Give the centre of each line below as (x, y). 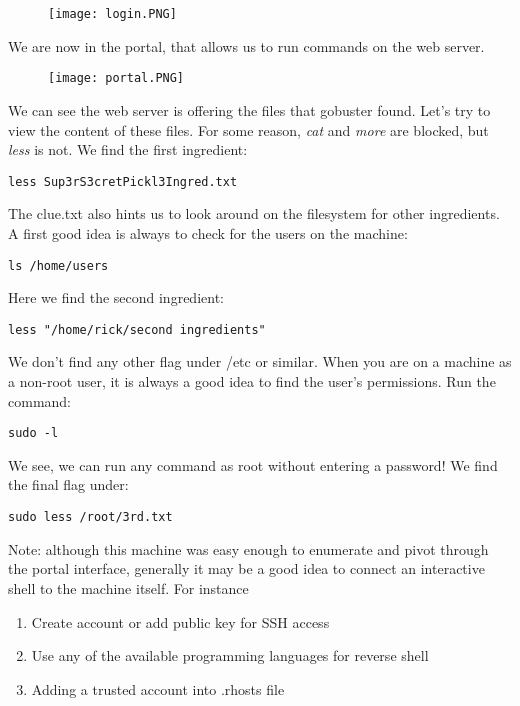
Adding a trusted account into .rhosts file (158, 688)
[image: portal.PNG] (116, 78)
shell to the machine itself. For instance (128, 587)
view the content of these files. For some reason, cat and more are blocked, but (248, 129)
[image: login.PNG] (112, 14)
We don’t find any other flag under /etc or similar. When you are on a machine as (260, 361)
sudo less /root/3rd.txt (90, 517)
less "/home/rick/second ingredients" (137, 329)
